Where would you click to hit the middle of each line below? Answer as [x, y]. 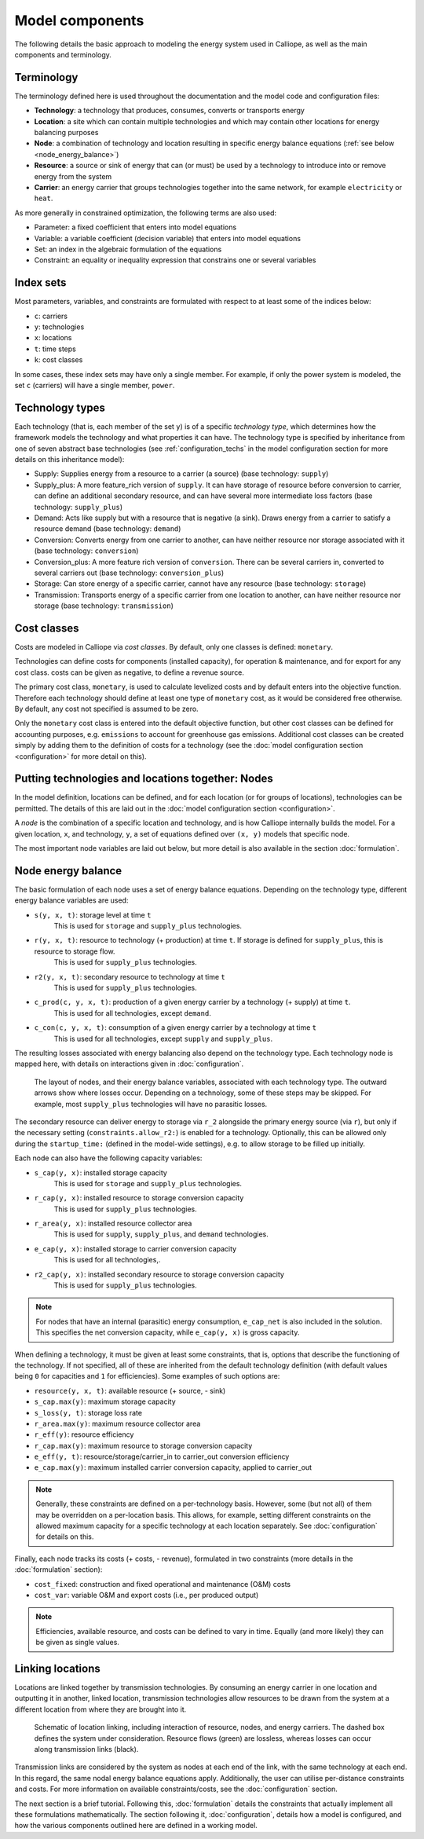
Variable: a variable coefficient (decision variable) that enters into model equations [168, 238]
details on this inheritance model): [69, 460]
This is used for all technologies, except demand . [132, 1013]
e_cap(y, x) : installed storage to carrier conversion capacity [135, 1248]
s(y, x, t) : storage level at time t [93, 914]
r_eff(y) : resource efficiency [84, 1434]
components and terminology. [63, 54]
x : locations [53, 338]
